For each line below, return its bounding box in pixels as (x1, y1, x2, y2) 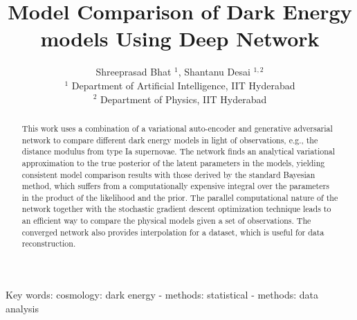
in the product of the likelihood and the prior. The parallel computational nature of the (21, 191, 338, 203)
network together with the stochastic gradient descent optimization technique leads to (21, 203, 331, 215)
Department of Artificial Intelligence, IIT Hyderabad (71, 78, 295, 92)
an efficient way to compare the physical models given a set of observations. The (21, 215, 311, 226)
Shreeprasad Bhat (95, 64, 172, 79)
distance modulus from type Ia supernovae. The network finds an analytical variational (21, 145, 336, 157)
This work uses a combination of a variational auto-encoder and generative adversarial (21, 122, 333, 134)
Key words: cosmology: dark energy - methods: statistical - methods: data (6, 287, 319, 302)
